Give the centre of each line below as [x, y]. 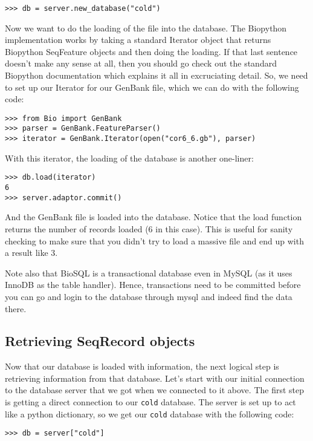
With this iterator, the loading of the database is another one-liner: [129, 158]
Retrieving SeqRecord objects [100, 341]
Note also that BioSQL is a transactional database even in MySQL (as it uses [149, 273]
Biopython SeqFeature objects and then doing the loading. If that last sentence [151, 51]
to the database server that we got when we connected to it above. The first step [155, 390]
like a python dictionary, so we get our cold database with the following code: [150, 413]
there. [16, 308]
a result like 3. [31, 253]
